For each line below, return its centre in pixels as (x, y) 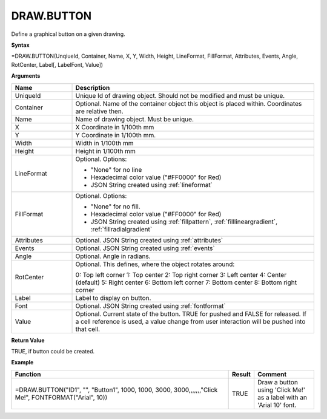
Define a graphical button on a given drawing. (68, 34)
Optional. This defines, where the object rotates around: (155, 264)
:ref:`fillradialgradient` (121, 229)
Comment (272, 374)
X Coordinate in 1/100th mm (115, 127)
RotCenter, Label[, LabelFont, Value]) (57, 64)
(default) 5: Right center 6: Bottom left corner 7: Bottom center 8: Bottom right (186, 282)
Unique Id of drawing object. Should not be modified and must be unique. (180, 95)
